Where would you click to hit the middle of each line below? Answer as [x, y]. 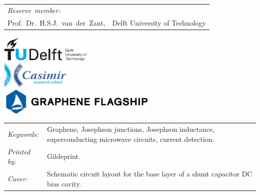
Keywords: [23, 134]
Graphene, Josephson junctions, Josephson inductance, [131, 129]
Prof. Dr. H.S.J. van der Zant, [56, 22]
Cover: [18, 178]
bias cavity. [64, 183]
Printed [19, 151]
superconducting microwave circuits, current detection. [131, 139]
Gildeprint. [64, 156]
